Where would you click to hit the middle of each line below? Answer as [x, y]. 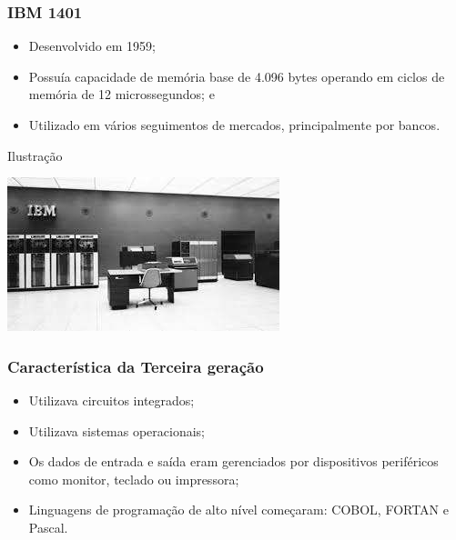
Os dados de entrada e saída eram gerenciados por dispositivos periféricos [233, 461]
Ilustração [35, 155]
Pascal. [48, 527]
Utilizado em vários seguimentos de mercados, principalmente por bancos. [234, 125]
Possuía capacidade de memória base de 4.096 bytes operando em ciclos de [237, 76]
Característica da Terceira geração [136, 366]
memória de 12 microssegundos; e [122, 94]
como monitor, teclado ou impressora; [134, 479]
